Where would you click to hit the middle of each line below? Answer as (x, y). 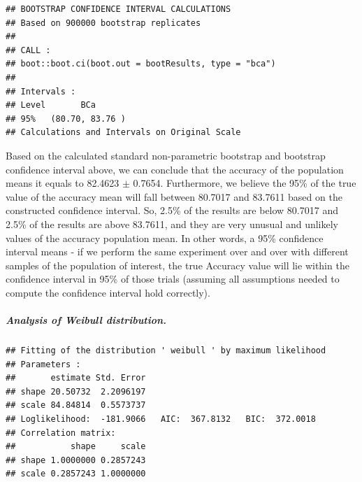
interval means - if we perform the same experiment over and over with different (177, 251)
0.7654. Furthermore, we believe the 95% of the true (245, 183)
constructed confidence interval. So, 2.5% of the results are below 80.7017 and (172, 210)
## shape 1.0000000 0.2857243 (76, 460)
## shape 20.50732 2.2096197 (76, 391)
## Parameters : (43, 364)
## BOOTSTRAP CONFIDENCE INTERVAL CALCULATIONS (118, 9)
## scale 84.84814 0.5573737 (76, 405)
